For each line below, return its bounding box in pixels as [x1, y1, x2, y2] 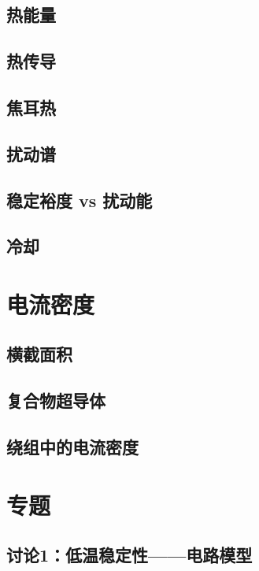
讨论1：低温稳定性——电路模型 [6, 543, 253, 567]
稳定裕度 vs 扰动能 [6, 187, 153, 212]
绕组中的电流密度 [6, 435, 139, 459]
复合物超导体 [6, 388, 105, 413]
